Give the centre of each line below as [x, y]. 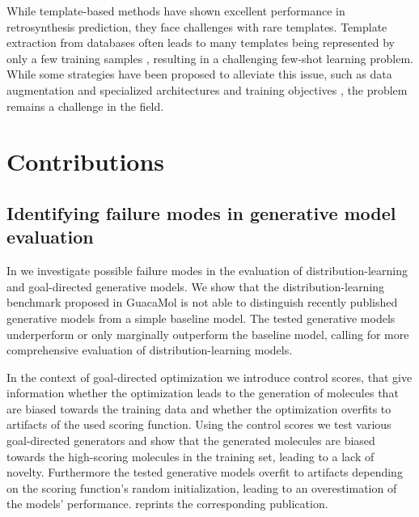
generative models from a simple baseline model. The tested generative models [201, 318]
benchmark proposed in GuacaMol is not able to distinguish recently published [202, 302]
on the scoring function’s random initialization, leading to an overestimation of [202, 487]
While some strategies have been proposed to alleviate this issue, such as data [199, 74]
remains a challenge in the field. [85, 106]
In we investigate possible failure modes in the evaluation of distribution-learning [207, 271]
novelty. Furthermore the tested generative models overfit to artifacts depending [205, 472]
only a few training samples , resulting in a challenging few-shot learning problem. [210, 58]
